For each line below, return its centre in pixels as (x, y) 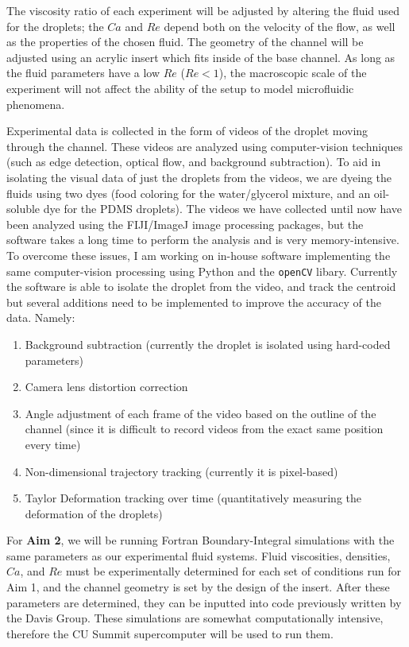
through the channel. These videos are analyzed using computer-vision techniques (205, 146)
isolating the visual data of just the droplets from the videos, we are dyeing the (199, 177)
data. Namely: (41, 318)
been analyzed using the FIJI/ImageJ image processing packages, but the (185, 224)
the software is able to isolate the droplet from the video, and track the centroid (201, 287)
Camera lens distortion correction (106, 387)
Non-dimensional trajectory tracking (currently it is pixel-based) (181, 471)
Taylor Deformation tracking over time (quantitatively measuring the (193, 498)
